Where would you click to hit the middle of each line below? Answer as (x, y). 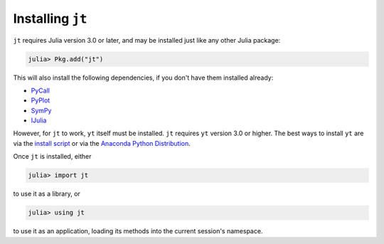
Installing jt (50, 18)
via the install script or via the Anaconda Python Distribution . (102, 143)
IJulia (39, 120)
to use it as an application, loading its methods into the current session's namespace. (138, 231)
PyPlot (41, 100)
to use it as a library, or (47, 194)
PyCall (40, 90)
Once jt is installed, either (52, 157)
